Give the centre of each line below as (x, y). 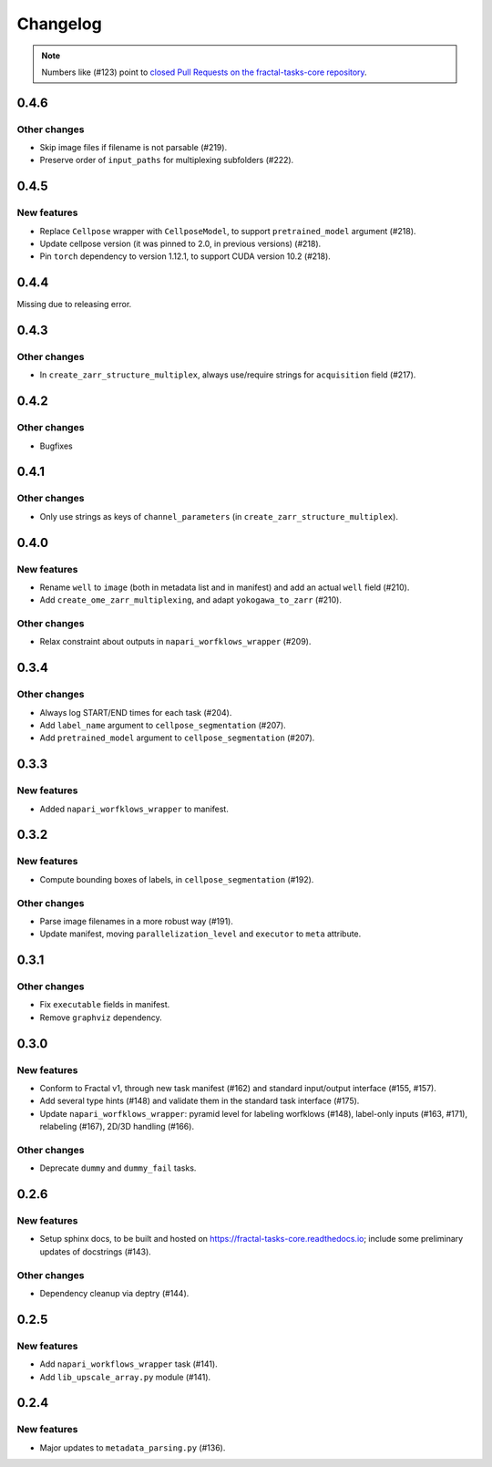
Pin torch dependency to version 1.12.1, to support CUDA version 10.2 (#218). (185, 256)
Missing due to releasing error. (74, 305)
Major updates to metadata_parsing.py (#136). (133, 1447)
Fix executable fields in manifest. (105, 1005)
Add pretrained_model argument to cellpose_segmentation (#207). (177, 738)
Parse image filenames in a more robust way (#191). (137, 921)
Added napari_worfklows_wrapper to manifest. (134, 809)
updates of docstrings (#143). (96, 1251)
